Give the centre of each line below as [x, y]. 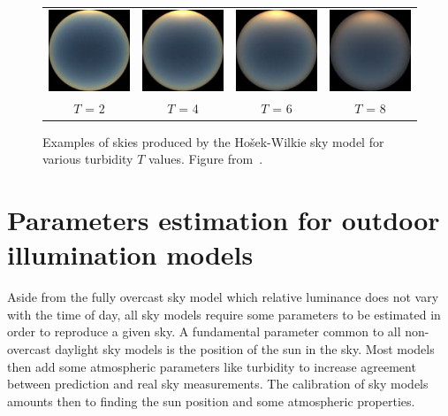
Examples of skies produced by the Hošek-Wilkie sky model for [213, 141]
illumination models [130, 254]
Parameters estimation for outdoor [224, 220]
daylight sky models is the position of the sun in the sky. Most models [245, 348]
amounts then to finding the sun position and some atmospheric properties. [211, 401]
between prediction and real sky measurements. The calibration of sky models [218, 384]
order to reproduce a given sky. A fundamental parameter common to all [204, 331]
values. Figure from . [205, 159]
